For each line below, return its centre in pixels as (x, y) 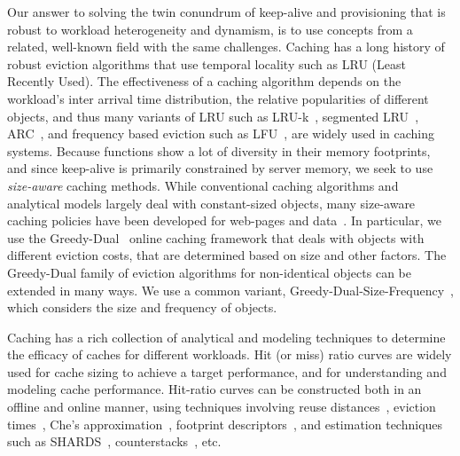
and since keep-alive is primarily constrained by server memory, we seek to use (220, 168)
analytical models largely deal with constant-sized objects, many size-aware (211, 203)
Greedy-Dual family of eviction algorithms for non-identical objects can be (209, 272)
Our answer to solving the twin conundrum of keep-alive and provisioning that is (226, 12)
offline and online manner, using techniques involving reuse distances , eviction (222, 407)
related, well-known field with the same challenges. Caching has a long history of (226, 47)
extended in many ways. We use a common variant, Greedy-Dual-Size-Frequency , (230, 290)
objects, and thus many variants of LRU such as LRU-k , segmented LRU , (213, 116)
